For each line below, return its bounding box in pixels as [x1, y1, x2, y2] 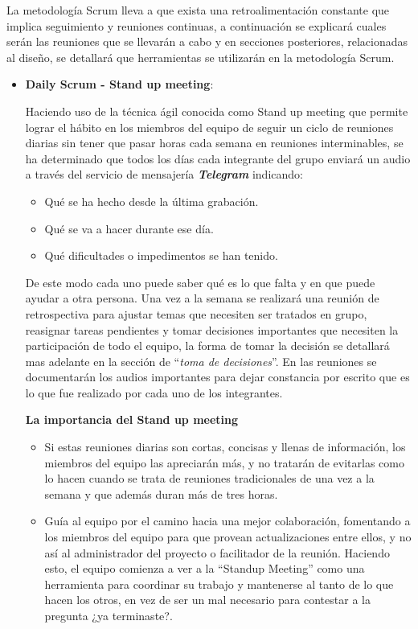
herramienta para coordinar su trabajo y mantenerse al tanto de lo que [44, 575, 394, 592]
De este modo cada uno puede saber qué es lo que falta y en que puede [25, 273, 375, 290]
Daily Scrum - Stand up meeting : [25, 76, 214, 92]
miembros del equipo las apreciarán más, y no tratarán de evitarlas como [44, 454, 404, 471]
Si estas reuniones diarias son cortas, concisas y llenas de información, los [44, 438, 406, 455]
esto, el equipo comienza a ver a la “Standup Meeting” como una [44, 560, 365, 577]
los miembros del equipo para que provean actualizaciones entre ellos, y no [44, 528, 412, 545]
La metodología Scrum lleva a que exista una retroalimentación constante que [6, 2, 390, 18]
